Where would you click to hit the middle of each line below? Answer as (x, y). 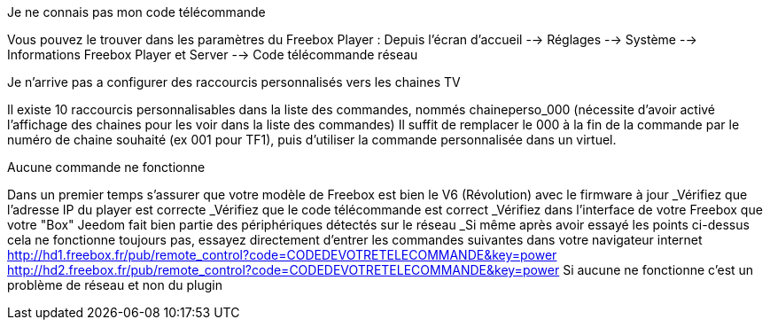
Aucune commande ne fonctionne (106, 167)
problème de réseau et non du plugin (115, 285)
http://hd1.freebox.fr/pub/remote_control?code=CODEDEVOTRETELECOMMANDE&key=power (282, 255)
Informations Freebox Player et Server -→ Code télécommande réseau (213, 54)
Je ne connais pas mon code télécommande (136, 12)
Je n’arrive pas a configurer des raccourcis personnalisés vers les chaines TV (234, 82)
